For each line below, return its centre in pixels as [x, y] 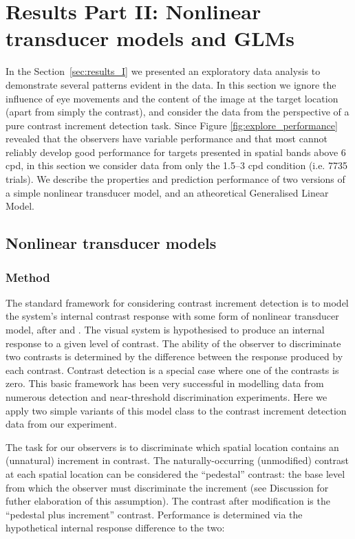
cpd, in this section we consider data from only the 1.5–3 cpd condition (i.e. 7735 [176, 165]
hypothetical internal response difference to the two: [115, 528]
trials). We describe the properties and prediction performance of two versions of [175, 179]
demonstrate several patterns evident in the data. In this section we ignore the [171, 84]
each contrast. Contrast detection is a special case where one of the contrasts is [172, 370]
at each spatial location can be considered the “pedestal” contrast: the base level [175, 473]
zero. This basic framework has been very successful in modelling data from [165, 383]
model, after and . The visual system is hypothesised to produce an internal [165, 330]
